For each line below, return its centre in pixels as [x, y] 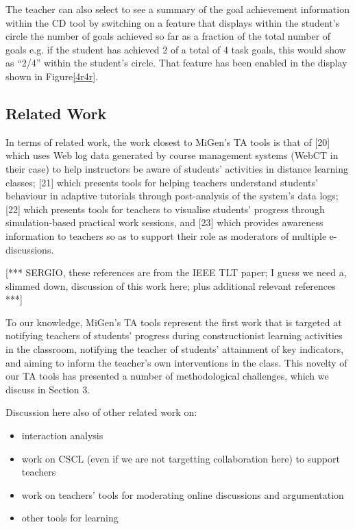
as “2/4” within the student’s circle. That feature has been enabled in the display [176, 63]
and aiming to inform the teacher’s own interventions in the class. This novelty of [176, 362]
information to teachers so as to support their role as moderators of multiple [166, 235]
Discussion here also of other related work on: [101, 412]
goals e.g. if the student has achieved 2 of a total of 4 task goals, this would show [176, 49]
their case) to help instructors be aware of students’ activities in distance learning [177, 168]
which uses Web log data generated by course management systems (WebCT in [172, 155]
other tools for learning [70, 518]
